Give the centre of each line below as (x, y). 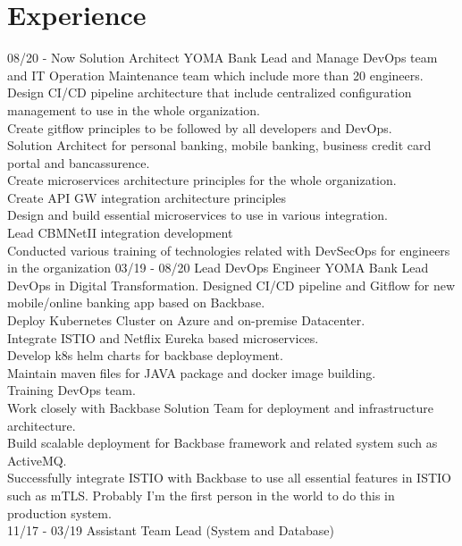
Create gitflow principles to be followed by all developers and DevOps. (200, 127)
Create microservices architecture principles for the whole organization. (202, 180)
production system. (59, 512)
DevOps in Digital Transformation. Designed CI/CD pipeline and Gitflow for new (231, 285)
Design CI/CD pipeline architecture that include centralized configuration (210, 92)
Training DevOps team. (71, 390)
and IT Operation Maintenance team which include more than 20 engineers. (215, 75)
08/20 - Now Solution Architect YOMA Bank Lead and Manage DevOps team (223, 58)
